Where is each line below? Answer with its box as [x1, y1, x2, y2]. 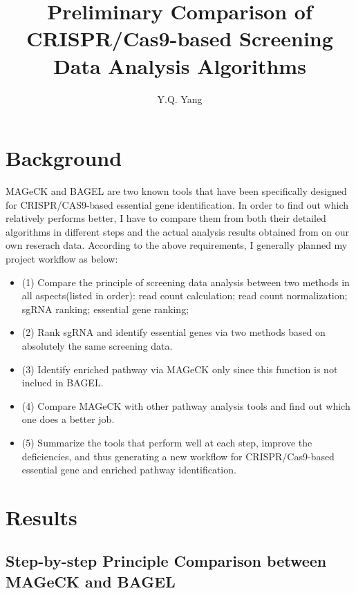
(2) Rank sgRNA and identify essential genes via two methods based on [21, 325, 326, 339]
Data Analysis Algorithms [53, 51, 306, 79]
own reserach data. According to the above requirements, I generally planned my [6, 238, 348, 252]
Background [6, 144, 122, 172]
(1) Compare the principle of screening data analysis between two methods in [21, 274, 350, 289]
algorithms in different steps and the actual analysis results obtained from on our [6, 224, 349, 238]
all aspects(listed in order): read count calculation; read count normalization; [21, 288, 348, 303]
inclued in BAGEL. [21, 375, 104, 390]
